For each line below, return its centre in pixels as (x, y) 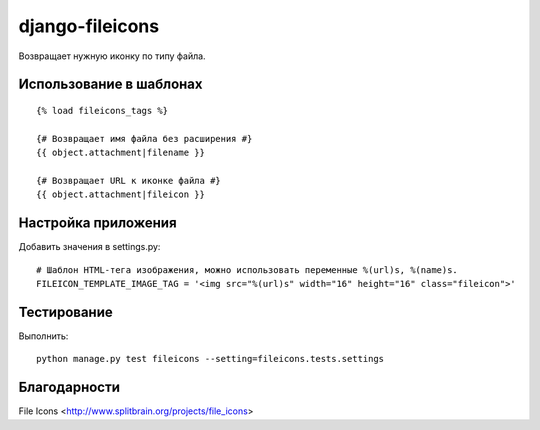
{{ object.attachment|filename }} (120, 153)
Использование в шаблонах (110, 84)
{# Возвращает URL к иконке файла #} (129, 180)
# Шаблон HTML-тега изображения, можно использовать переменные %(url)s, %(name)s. (247, 269)
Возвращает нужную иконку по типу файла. (112, 56)
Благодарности (69, 387)
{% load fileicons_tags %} (102, 110)
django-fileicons (89, 26)
